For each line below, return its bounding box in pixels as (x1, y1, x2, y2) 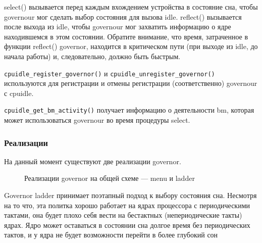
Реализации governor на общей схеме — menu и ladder (24, 173, 195, 183)
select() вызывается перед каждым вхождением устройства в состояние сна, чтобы (4, 2, 258, 12)
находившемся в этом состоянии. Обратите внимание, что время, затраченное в (4, 31, 248, 41)
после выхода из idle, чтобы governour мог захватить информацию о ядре (4, 21, 231, 32)
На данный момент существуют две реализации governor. (4, 156, 181, 166)
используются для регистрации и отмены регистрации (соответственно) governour (4, 78, 257, 88)
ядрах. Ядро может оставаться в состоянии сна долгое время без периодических (4, 219, 250, 230)
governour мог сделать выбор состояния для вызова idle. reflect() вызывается (4, 11, 242, 22)
